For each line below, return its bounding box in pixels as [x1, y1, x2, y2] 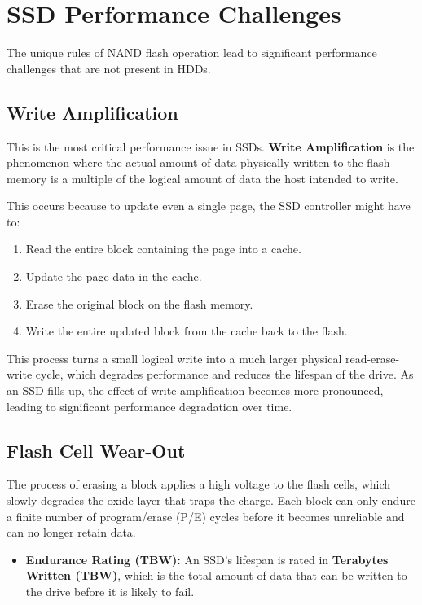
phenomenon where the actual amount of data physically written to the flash [7, 154, 390, 171]
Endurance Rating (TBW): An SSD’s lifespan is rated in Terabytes [25, 550, 389, 568]
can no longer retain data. [7, 524, 136, 541]
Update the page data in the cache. [25, 268, 202, 285]
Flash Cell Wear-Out [7, 437, 186, 463]
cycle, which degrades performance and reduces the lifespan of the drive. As [35, 366, 414, 383]
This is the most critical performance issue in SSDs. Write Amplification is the [7, 138, 415, 155]
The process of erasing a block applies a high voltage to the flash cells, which [7, 476, 391, 493]
